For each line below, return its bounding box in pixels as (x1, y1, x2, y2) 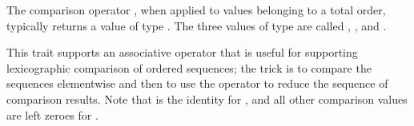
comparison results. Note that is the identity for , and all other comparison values (6, 90, 408, 107)
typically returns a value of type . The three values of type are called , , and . (6, 17, 387, 33)
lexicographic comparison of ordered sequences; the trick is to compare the (6, 59, 372, 76)
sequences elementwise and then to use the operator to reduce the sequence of (6, 75, 388, 92)
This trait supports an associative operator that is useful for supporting (6, 44, 358, 61)
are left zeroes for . (6, 106, 98, 123)
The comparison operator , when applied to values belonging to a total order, (6, 2, 386, 18)
